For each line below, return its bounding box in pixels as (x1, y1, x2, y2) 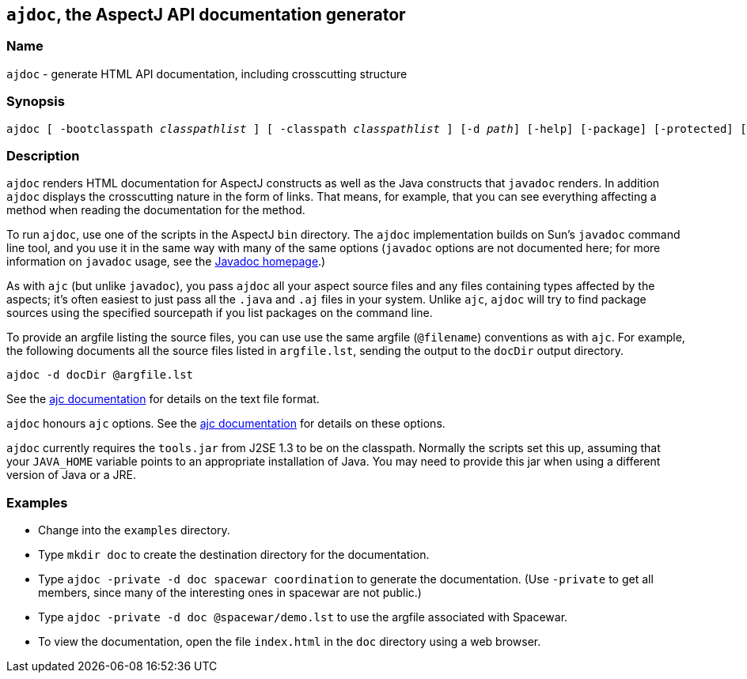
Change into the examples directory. (38, 523, 230, 538)
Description (6, 147, 80, 164)
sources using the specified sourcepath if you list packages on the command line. (6, 306, 433, 320)
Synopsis (6, 93, 65, 110)
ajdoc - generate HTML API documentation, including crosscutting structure (6, 66, 408, 81)
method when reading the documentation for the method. (6, 203, 305, 217)
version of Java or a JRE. (6, 468, 137, 482)
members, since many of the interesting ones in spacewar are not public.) (38, 586, 422, 600)
